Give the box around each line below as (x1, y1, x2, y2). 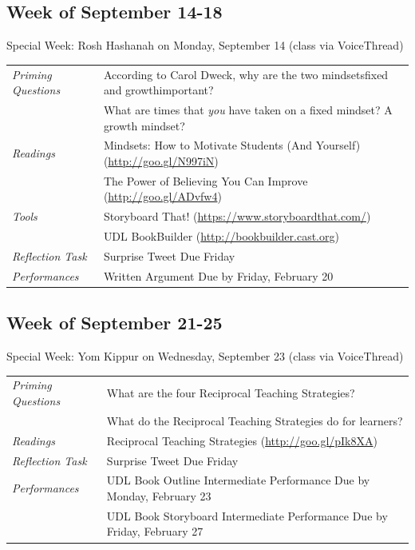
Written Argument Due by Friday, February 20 (103, 267, 334, 284)
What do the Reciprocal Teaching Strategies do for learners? (106, 412, 403, 428)
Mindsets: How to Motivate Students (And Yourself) (103, 137, 361, 153)
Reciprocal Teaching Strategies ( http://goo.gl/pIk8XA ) (106, 432, 377, 448)
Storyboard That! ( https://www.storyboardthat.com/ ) (103, 208, 371, 225)
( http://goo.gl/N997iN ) (103, 153, 219, 169)
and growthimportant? (103, 82, 214, 98)
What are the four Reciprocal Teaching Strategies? (106, 385, 355, 401)
